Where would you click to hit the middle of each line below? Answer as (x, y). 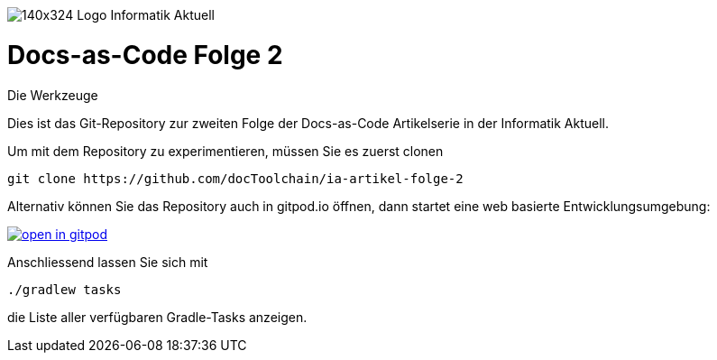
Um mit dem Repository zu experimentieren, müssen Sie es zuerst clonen (225, 151)
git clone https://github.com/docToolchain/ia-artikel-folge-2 (235, 178)
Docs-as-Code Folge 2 (145, 55)
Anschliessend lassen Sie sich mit (108, 262)
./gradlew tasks (64, 289)
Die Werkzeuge (53, 95)
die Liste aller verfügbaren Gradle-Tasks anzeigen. (157, 317)
